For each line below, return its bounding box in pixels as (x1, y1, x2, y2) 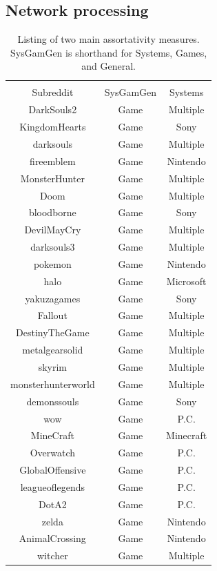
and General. (81, 59, 136, 73)
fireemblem (30, 153, 76, 168)
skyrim (38, 359, 68, 374)
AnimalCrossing (19, 531, 86, 545)
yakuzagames (25, 291, 81, 305)
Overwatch (30, 445, 76, 460)
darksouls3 (30, 240, 75, 254)
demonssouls (26, 394, 79, 408)
